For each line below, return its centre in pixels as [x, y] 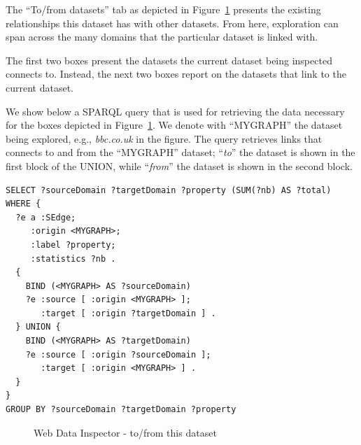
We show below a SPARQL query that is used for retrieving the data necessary [175, 111]
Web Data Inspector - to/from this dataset [125, 432]
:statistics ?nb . [73, 259]
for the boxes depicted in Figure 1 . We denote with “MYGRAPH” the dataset [174, 125]
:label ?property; [73, 245]
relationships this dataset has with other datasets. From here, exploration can [172, 23]
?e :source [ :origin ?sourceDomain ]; [118, 354]
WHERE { [23, 204]
